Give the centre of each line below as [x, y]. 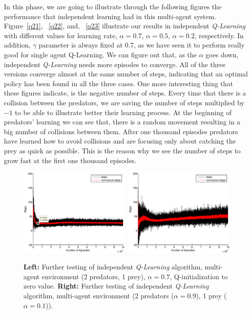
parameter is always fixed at [81, 45]
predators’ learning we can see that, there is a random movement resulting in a [122, 122]
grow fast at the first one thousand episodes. [70, 160]
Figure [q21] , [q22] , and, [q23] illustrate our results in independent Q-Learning [125, 26]
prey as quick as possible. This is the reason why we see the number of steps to [122, 150]
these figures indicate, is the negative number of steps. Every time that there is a [125, 93]
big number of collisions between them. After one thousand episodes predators [121, 131]
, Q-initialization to [199, 276]
